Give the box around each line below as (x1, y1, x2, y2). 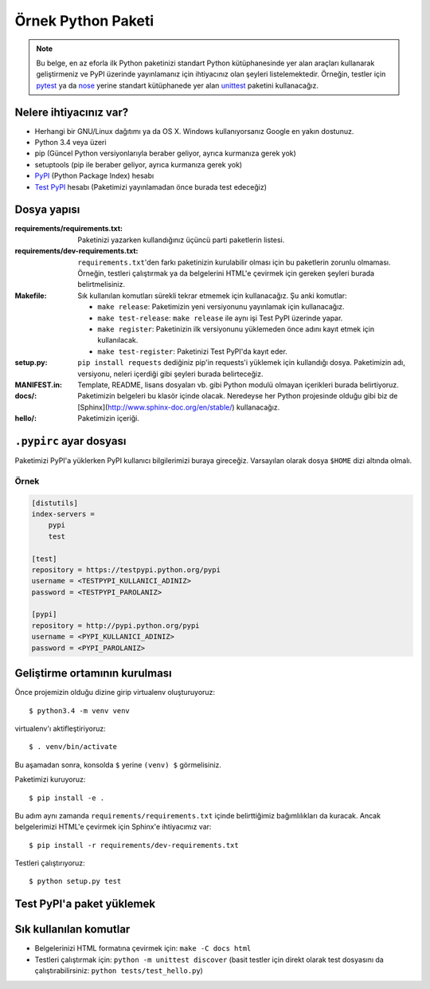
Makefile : (14, 291, 47, 300)
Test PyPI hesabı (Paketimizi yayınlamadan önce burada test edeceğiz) (34, 182, 267, 191)
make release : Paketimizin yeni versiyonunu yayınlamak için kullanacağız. (97, 302, 346, 312)
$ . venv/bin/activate (29, 742, 118, 752)
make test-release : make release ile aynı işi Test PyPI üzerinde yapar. (97, 313, 343, 323)
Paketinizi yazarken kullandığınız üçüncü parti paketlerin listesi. (77, 235, 285, 245)
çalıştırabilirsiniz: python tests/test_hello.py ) (34, 966, 203, 975)
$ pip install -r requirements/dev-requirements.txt (29, 841, 239, 850)
